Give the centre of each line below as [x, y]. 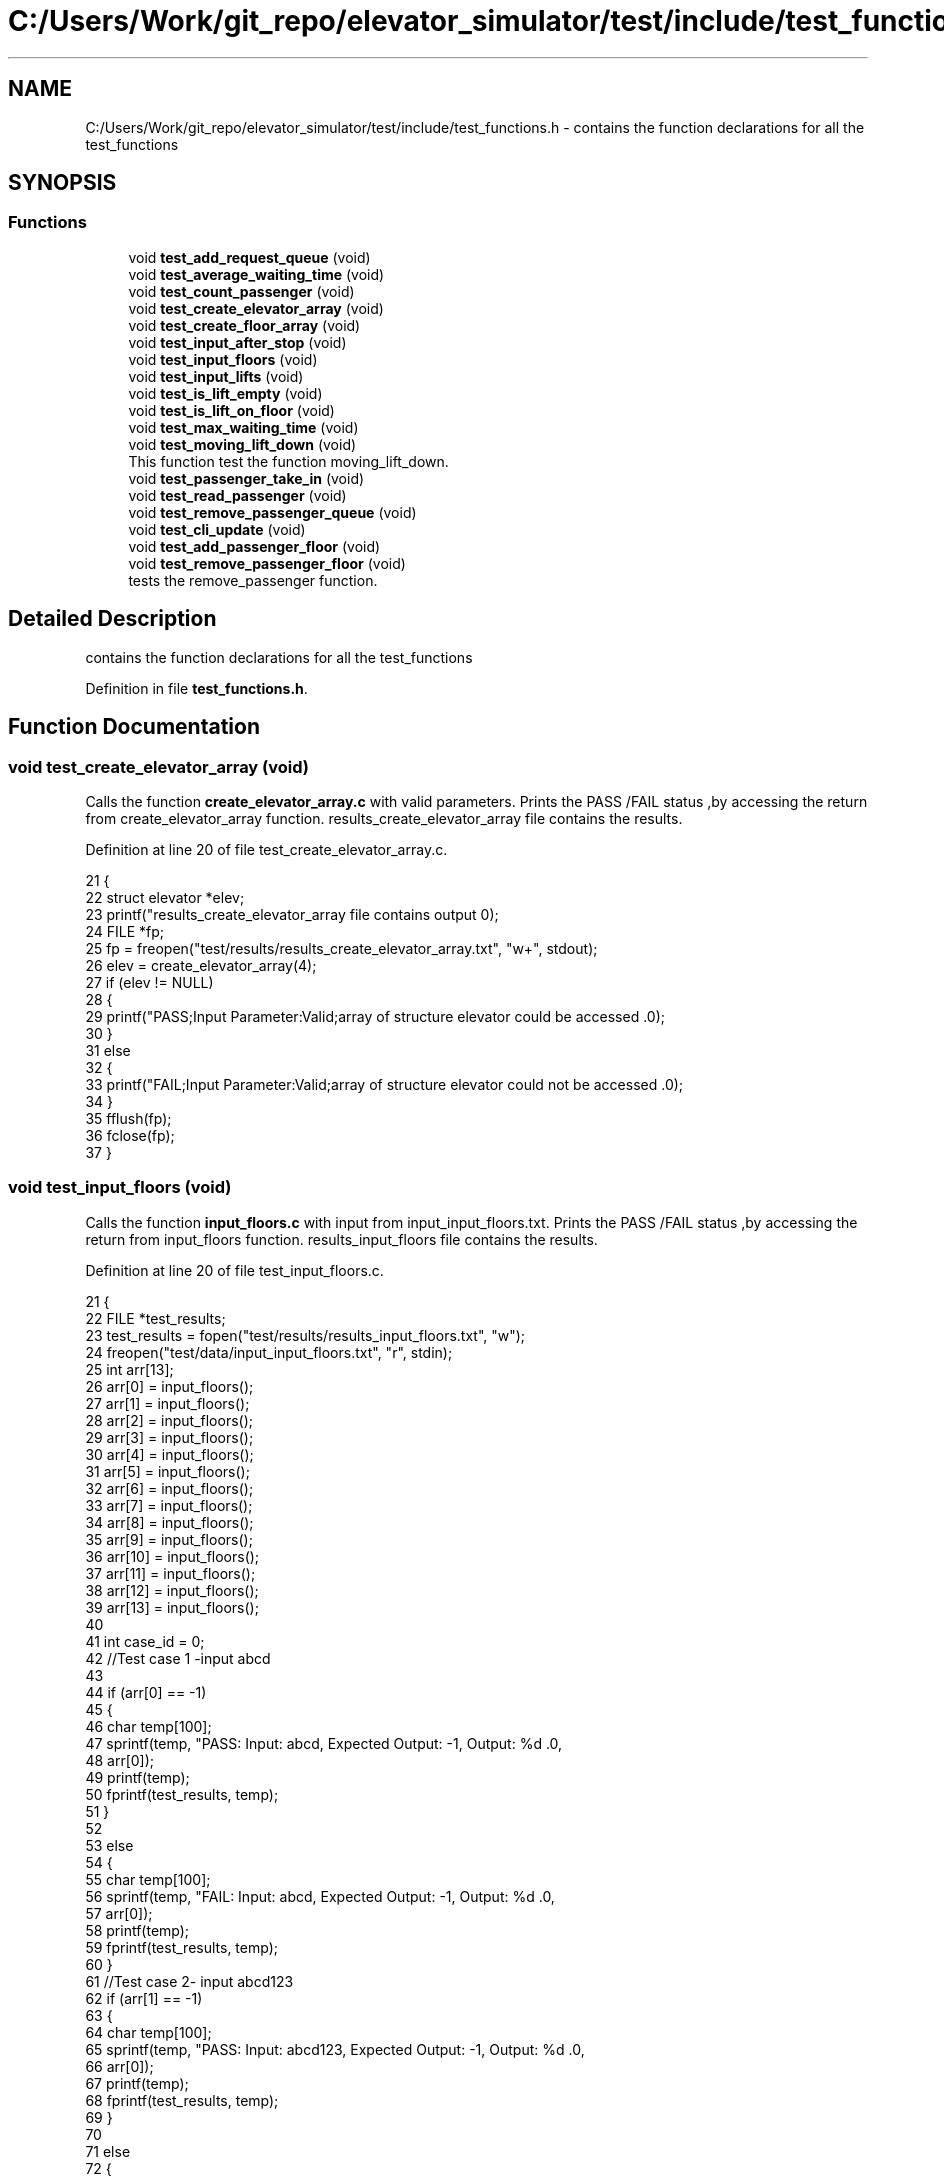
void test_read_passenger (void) [237, 495]
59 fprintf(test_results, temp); [181, 1947]
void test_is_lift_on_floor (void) [231, 410]
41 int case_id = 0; [145, 1641]
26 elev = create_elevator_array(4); [201, 965]
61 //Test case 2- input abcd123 [189, 1981]
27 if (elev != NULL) [149, 982]
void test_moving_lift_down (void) [242, 444]
